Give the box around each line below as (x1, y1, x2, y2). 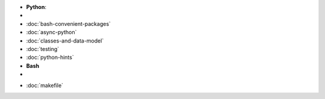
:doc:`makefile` (26, 82, 63, 89)
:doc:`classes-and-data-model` (26, 37, 104, 44)
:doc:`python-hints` (26, 54, 75, 61)
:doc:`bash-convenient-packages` (26, 20, 111, 27)
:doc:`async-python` (26, 29, 77, 36)
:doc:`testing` (26, 45, 60, 52)
